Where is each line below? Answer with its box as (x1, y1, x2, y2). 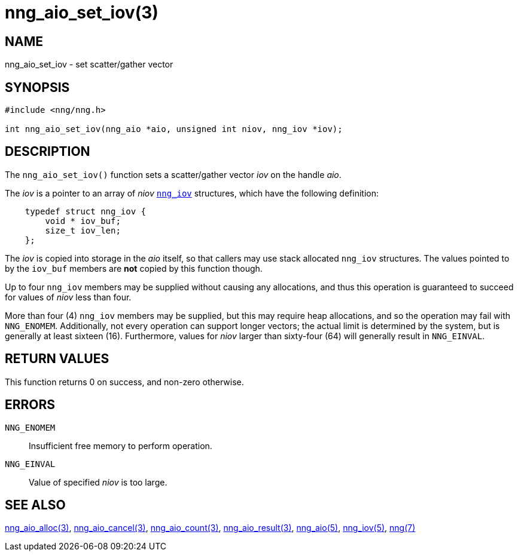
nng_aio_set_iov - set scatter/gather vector (5, 59, 173, 70)
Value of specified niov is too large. (29, 477, 167, 487)
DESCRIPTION (5, 144, 90, 159)
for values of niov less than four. (5, 291, 132, 302)
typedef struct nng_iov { (25, 206, 147, 216)
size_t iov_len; (45, 225, 121, 235)
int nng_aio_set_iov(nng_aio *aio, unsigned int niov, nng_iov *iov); (5, 124, 343, 134)
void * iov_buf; (45, 216, 121, 226)
